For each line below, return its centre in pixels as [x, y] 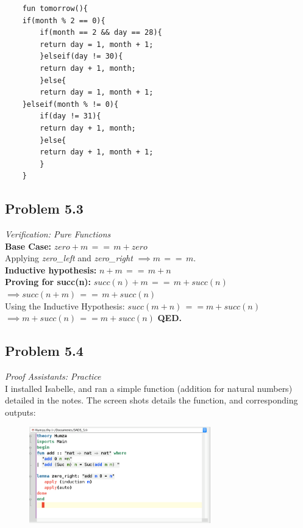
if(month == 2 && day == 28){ [101, 33]
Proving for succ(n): [48, 282]
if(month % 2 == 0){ [64, 20]
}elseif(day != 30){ [81, 56]
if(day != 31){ [70, 116]
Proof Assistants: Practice [53, 376]
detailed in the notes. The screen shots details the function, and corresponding [151, 400]
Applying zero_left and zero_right [69, 258]
